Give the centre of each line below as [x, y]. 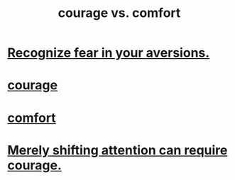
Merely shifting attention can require [117, 150]
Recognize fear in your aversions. [109, 53]
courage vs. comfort [119, 13]
